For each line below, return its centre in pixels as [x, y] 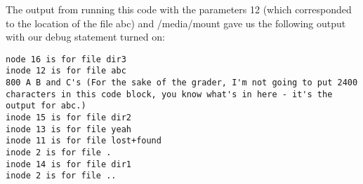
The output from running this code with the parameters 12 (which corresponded [179, 9]
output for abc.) [46, 106]
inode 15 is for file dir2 [68, 118]
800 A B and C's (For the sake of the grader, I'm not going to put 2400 [182, 83]
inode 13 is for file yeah [68, 129]
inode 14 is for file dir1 [68, 164]
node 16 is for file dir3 [66, 59]
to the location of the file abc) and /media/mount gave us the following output [176, 23]
